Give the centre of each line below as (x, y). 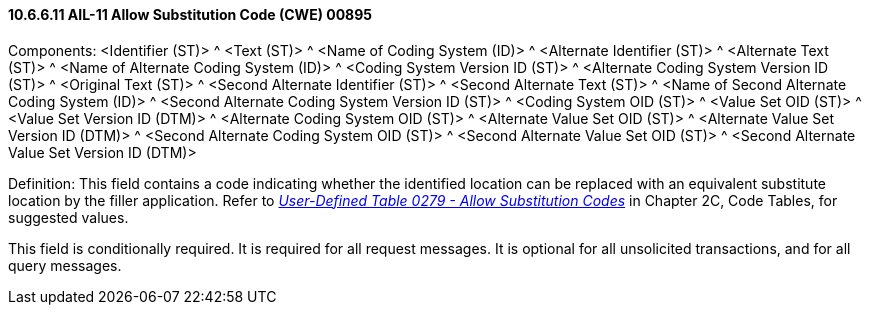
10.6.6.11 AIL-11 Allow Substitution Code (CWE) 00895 (190, 14)
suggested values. (68, 217)
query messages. (65, 265)
